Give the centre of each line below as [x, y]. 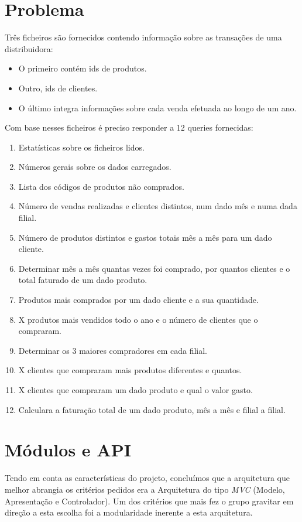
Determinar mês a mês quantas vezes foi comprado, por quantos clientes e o [154, 268]
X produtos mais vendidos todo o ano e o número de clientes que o [138, 319]
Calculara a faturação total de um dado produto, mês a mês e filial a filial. [152, 409]
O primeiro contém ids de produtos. [83, 68]
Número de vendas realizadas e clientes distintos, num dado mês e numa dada [158, 206]
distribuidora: [29, 48]
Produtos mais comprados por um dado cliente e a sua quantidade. [138, 300]
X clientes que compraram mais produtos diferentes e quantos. [130, 370]
